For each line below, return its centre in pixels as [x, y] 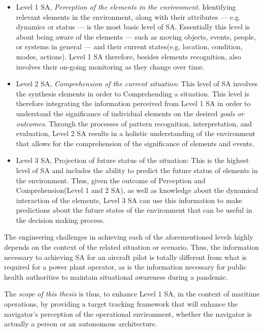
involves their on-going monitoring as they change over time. [110, 66]
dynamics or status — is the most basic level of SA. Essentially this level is [133, 27]
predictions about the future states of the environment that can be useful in [134, 210]
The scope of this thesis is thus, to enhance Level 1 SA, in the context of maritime [132, 294]
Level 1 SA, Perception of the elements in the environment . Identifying [126, 7]
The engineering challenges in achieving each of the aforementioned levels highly [129, 237]
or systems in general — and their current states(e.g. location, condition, [129, 46]
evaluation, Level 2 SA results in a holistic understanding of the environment [136, 133]
